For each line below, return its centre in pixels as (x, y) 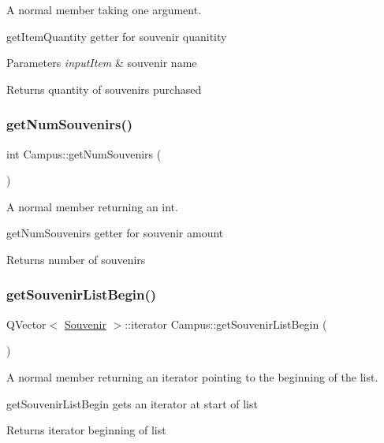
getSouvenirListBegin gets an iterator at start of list (132, 403)
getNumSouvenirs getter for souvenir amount (115, 233)
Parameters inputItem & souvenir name (102, 63)
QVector (26, 324)
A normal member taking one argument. (104, 9)
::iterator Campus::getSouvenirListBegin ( (226, 324)
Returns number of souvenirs (76, 259)
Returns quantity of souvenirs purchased (104, 89)
